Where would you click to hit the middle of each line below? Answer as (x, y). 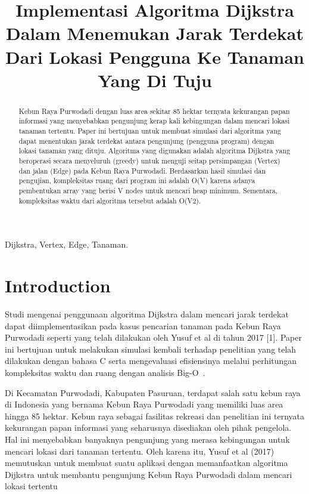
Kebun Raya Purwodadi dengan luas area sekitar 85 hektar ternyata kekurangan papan (154, 111)
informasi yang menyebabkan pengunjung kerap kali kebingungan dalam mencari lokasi (154, 121)
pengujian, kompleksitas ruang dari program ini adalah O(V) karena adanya (137, 180)
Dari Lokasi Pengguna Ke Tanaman (155, 56)
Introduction (58, 285)
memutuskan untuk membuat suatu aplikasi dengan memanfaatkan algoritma (146, 463)
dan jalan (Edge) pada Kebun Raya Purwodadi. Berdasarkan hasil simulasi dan (142, 170)
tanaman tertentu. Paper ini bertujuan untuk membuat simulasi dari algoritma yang (150, 131)
